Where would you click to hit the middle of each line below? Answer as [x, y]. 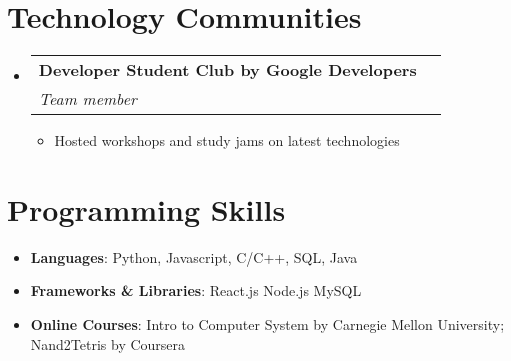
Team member [87, 99]
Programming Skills [146, 208]
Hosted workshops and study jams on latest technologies [227, 140]
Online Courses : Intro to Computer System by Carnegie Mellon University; [267, 324]
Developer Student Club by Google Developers [227, 70]
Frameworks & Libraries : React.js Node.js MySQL [196, 290]
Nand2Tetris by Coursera [108, 343]
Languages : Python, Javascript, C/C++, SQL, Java [194, 256]
